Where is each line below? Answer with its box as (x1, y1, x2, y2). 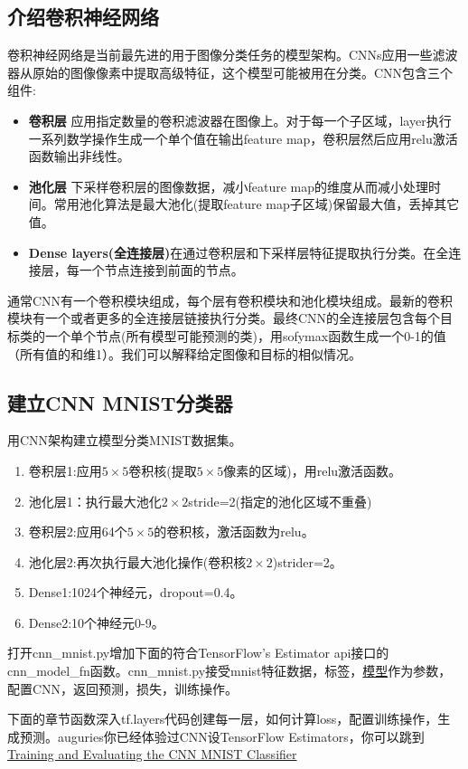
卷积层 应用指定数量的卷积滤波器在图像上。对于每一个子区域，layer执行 (28, 110, 452, 129)
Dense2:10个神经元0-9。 (28, 612, 164, 631)
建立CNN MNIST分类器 (7, 388, 233, 416)
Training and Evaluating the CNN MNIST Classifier (7, 745, 297, 764)
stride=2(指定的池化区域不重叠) (188, 491, 372, 510)
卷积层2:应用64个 (28, 522, 127, 541)
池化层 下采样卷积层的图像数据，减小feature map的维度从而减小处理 (28, 176, 428, 195)
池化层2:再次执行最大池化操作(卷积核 (28, 552, 247, 571)
